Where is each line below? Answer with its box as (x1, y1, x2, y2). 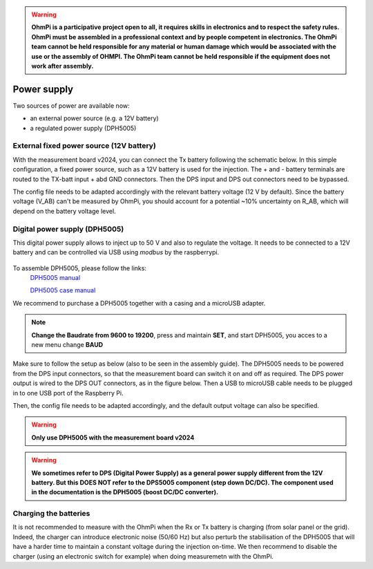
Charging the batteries (12, 509, 90, 519)
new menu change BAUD (31, 341, 104, 348)
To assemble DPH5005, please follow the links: (12, 263, 146, 272)
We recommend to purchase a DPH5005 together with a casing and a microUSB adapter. (12, 299, 266, 307)
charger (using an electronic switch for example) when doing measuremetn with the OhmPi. (12, 552, 274, 560)
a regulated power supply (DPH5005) (30, 124, 137, 132)
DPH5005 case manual (30, 286, 96, 295)
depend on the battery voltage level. (12, 207, 117, 215)
